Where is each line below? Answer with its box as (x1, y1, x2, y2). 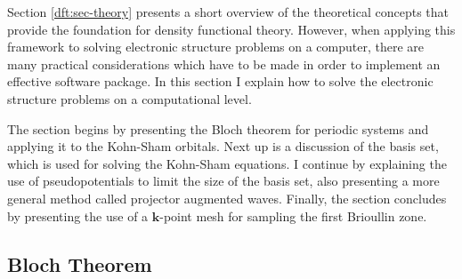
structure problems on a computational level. (7, 89, 252, 108)
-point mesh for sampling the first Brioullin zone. (159, 206, 427, 225)
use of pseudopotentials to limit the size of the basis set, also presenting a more (7, 171, 440, 190)
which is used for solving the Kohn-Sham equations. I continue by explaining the (7, 154, 447, 172)
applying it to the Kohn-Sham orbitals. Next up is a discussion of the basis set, (7, 137, 439, 155)
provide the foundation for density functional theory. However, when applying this (7, 20, 456, 38)
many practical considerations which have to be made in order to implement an (7, 54, 441, 73)
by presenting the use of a (7, 206, 149, 225)
